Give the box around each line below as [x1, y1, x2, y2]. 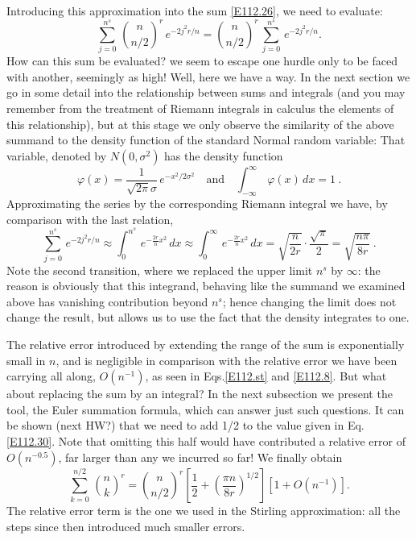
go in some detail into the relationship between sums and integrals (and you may [6, 84, 406, 101]
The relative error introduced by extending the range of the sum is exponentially [6, 336, 405, 353]
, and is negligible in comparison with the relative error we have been [56, 351, 397, 368]
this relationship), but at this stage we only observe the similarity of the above [6, 115, 394, 132]
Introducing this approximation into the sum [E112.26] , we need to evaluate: [6, 2, 383, 19]
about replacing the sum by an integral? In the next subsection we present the [6, 385, 393, 402]
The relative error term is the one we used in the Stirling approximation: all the [6, 502, 401, 519]
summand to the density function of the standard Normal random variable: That [6, 131, 406, 148]
